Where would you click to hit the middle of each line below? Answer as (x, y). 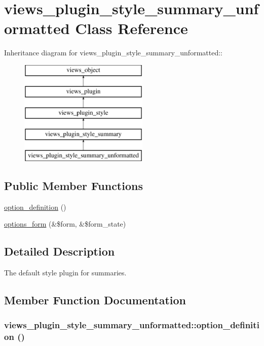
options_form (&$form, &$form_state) (65, 224)
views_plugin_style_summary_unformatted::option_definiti (132, 325)
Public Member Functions (73, 185)
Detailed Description (60, 251)
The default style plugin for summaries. (65, 273)
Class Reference (131, 28)
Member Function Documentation (95, 300)
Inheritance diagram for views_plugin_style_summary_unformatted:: (113, 53)
